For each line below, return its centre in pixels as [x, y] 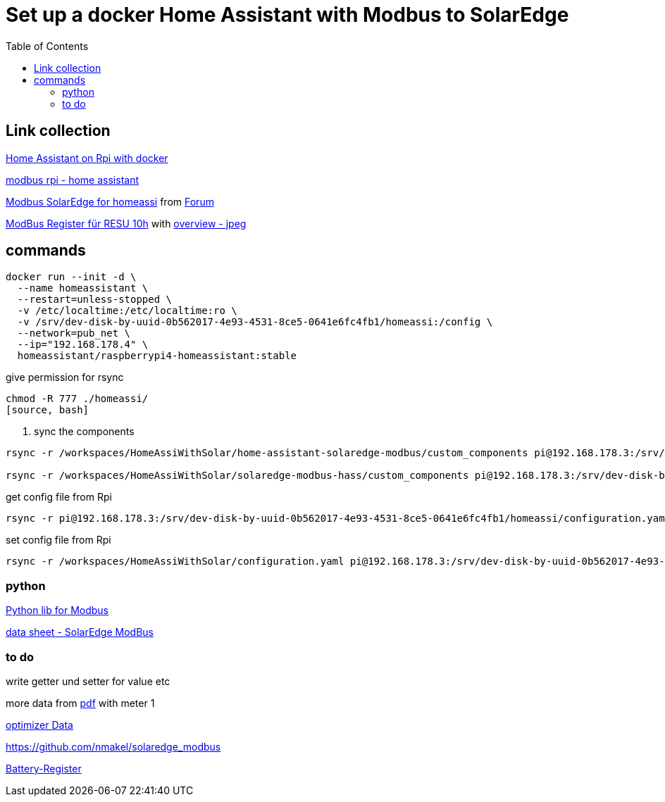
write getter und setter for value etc [88, 681]
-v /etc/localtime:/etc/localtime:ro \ [127, 311]
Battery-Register [44, 768]
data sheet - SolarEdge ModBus [80, 632]
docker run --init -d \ [71, 277]
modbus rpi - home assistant [72, 180]
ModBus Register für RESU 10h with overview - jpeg [126, 223]
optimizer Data [39, 725]
